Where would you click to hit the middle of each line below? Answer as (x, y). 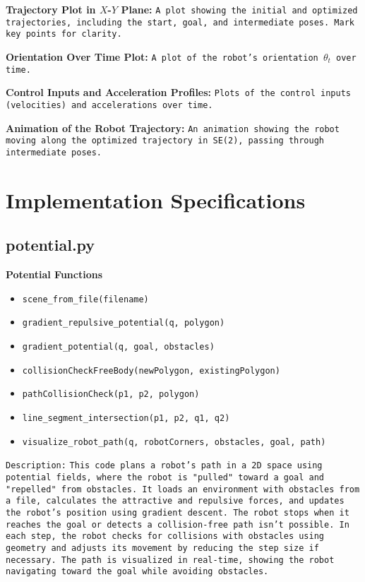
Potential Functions (54, 274)
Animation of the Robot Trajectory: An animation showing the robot (173, 127)
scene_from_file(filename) (85, 299)
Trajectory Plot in (51, 9)
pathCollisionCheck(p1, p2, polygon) (111, 394)
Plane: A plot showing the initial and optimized (239, 9)
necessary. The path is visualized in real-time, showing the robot (170, 560)
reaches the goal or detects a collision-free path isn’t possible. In (178, 524)
